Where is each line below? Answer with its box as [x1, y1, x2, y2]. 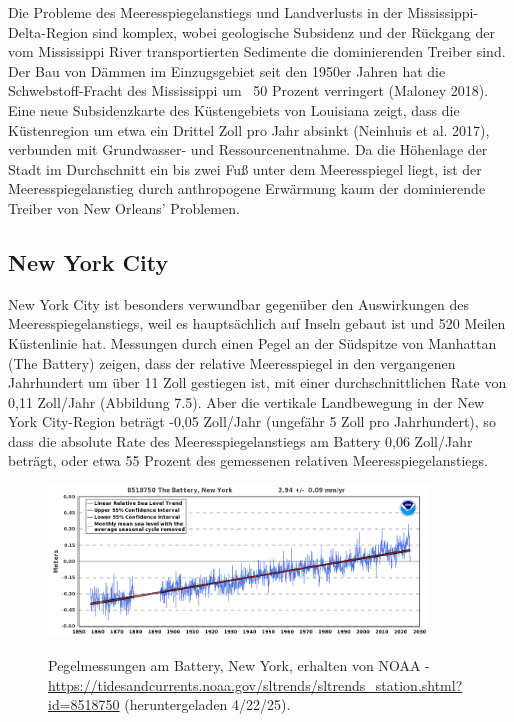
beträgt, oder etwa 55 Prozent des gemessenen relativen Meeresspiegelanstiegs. [8, 450, 488, 471]
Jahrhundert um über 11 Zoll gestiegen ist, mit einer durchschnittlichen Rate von [8, 372, 507, 393]
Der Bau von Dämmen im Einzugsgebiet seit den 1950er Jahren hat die [8, 60, 446, 81]
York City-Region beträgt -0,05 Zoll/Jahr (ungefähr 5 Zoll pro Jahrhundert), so [8, 411, 496, 432]
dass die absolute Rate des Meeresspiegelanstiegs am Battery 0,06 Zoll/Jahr [8, 430, 473, 451]
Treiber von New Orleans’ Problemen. [8, 197, 240, 218]
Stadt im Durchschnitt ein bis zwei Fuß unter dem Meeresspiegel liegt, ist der [8, 158, 482, 179]
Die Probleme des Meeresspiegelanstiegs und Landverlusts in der [8, 2, 403, 22]
